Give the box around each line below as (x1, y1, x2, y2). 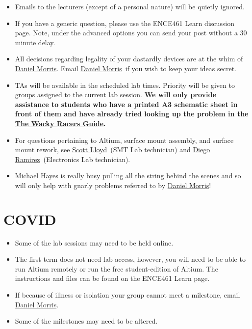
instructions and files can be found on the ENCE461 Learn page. (15, 273, 210, 283)
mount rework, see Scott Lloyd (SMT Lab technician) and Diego (15, 144, 210, 155)
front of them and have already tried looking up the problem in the (15, 109, 249, 119)
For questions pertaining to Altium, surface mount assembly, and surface (15, 135, 234, 145)
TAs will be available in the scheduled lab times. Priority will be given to (15, 80, 235, 90)
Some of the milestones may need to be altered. (15, 316, 158, 326)
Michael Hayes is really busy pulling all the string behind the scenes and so (15, 170, 241, 181)
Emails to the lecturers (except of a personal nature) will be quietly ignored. (15, 1, 245, 11)
